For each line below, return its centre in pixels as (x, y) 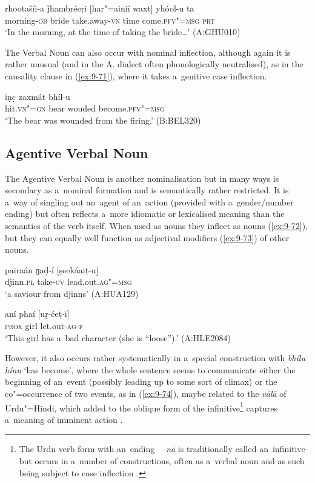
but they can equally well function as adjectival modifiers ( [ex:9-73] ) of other (147, 237)
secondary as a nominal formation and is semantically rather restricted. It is (147, 190)
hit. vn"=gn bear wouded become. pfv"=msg (85, 108)
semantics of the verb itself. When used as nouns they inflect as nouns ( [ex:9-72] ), (156, 225)
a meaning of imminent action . (64, 419)
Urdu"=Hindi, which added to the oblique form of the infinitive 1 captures (141, 407)
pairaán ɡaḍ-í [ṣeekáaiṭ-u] (52, 269)
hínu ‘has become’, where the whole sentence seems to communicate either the (150, 369)
